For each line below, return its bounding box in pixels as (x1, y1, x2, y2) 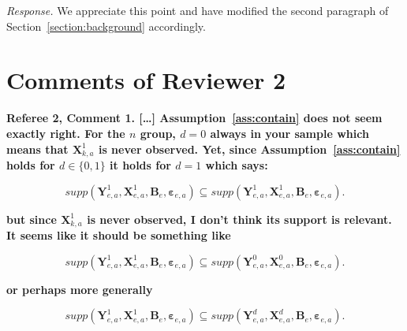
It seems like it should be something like (6, 227, 231, 243)
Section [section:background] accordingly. (6, 17, 206, 34)
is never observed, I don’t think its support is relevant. (87, 210, 392, 227)
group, (140, 125, 176, 141)
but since (6, 210, 57, 227)
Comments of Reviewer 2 (6, 64, 286, 96)
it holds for (110, 156, 171, 173)
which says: (205, 156, 268, 173)
